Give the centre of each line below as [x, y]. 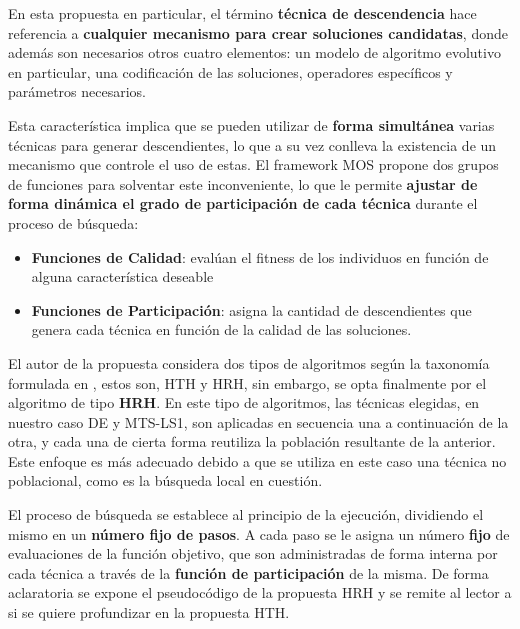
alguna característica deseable [122, 276]
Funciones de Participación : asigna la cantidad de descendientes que [251, 309]
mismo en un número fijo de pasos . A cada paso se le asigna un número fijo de [259, 533]
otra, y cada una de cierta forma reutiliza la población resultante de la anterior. [252, 441]
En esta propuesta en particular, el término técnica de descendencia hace [242, 13]
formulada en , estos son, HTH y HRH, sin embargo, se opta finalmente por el [247, 382]
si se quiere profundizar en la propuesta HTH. [149, 612]
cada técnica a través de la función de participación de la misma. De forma [248, 572]
